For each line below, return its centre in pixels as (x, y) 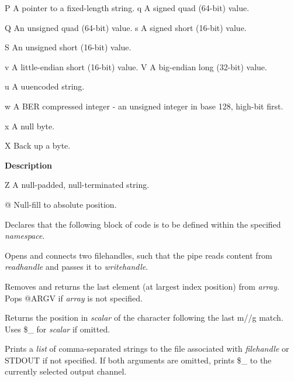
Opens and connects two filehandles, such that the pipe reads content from (139, 255)
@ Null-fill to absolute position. (61, 204)
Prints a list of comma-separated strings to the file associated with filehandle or (147, 349)
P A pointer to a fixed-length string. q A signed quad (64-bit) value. (127, 8)
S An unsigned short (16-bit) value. (68, 47)
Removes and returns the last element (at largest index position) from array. (142, 286)
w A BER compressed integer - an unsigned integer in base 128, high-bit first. (144, 106)
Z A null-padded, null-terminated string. (77, 185)
